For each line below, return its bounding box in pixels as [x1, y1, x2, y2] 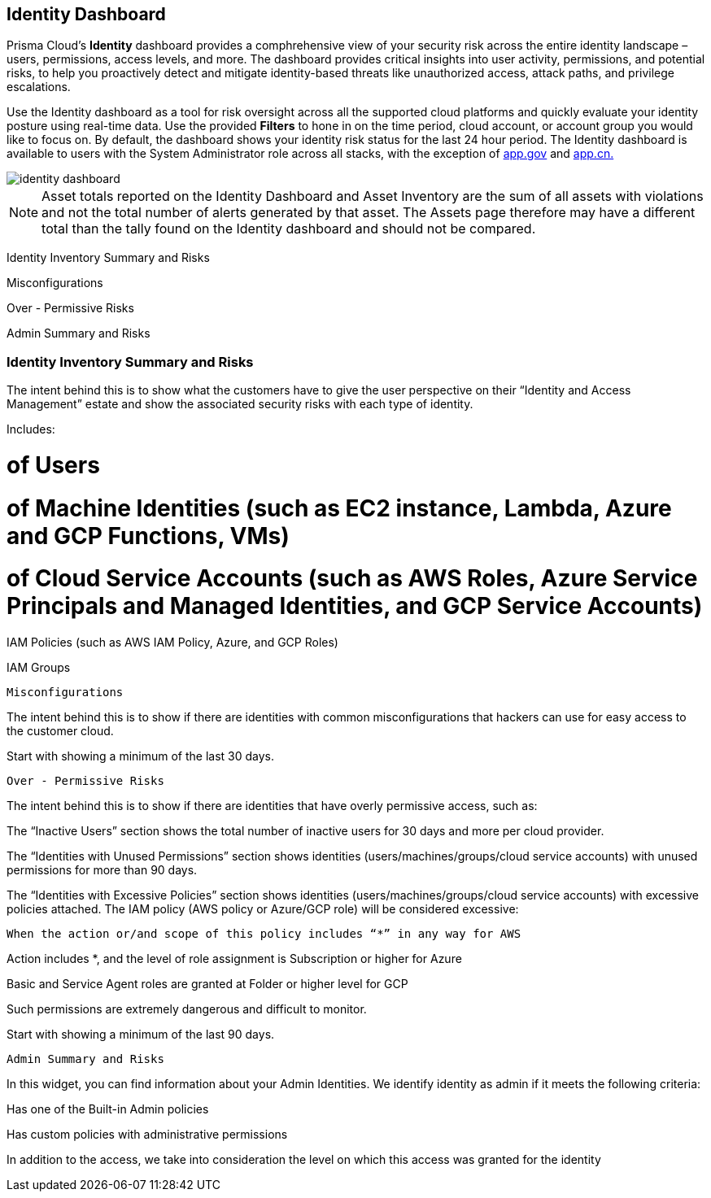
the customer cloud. [7, 724, 114, 738]
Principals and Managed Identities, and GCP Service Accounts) [7, 592, 703, 621]
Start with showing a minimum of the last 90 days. [7, 1027, 275, 1042]
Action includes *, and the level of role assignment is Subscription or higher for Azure [7, 952, 462, 966]
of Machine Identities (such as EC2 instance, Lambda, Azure [7, 494, 672, 522]
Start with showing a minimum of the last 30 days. [7, 749, 275, 764]
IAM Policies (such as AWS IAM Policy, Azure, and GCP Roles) [7, 635, 338, 650]
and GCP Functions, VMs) [7, 521, 290, 550]
